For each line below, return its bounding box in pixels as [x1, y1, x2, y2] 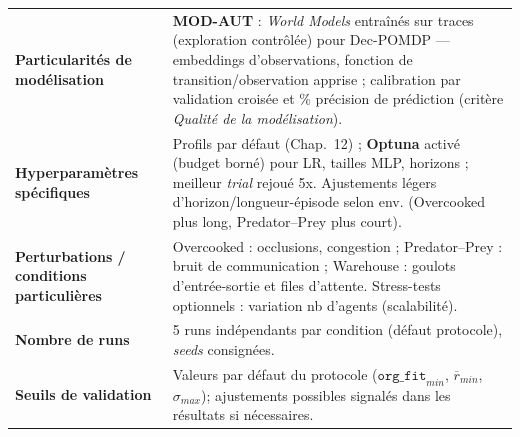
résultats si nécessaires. [172, 404, 314, 425]
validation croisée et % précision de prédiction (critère [172, 88, 504, 109]
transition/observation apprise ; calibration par [172, 68, 461, 89]
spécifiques [15, 181, 90, 202]
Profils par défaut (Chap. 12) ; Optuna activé [172, 132, 460, 153]
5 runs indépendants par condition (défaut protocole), [172, 319, 503, 340]
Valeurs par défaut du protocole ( [172, 363, 378, 384]
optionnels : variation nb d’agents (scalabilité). [172, 294, 458, 315]
